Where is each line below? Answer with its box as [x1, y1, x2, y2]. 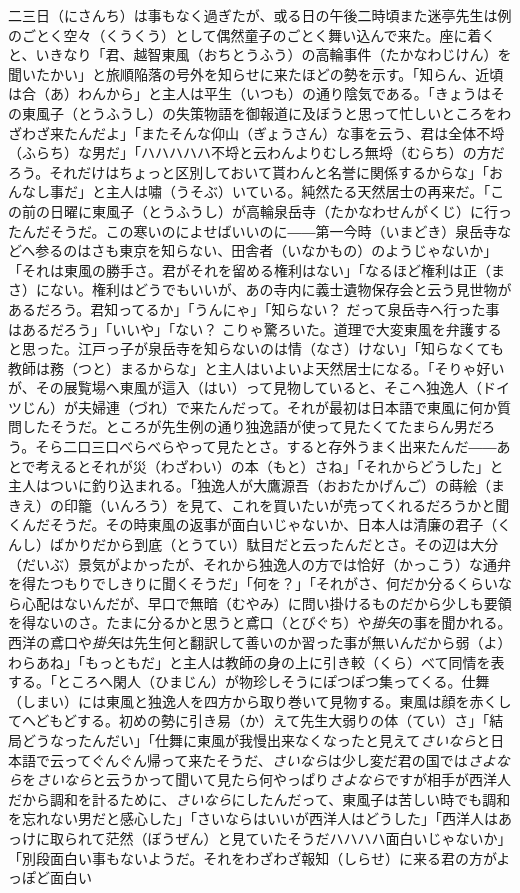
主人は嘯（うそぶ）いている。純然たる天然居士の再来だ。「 [105, 181, 491, 202]
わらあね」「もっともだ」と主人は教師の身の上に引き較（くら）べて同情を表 [8, 651, 505, 672]
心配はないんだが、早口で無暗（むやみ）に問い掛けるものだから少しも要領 [21, 592, 512, 613]
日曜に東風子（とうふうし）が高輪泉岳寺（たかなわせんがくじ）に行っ [49, 200, 512, 221]
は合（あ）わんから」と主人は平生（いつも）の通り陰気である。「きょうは [8, 83, 491, 104]
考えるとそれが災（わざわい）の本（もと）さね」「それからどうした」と [35, 455, 504, 476]
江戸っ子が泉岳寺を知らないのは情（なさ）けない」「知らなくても [77, 338, 504, 359]
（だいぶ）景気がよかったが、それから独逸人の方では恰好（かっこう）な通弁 [8, 553, 512, 574]
